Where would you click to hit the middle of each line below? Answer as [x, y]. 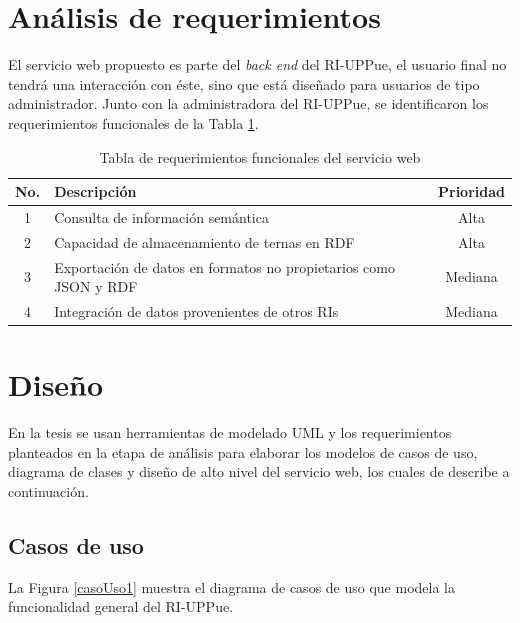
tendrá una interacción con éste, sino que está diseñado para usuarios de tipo [244, 83]
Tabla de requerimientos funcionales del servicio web [260, 156]
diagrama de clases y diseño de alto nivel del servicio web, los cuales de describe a [259, 471]
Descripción [95, 191]
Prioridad [471, 191]
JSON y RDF [96, 286]
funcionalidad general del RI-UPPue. [121, 606]
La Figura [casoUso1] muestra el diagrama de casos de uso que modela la [231, 586]
